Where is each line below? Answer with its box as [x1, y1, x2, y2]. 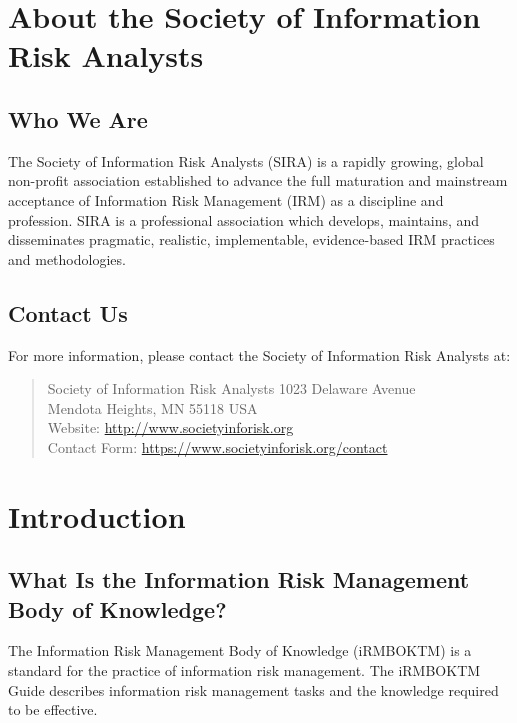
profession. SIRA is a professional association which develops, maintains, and [8, 209, 480, 230]
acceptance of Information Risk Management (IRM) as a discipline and [8, 189, 444, 210]
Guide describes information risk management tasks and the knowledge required [8, 679, 499, 700]
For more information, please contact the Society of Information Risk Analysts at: [8, 344, 511, 365]
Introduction [8, 495, 186, 536]
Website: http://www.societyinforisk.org [47, 417, 294, 438]
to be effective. [8, 699, 98, 720]
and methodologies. [8, 248, 126, 269]
